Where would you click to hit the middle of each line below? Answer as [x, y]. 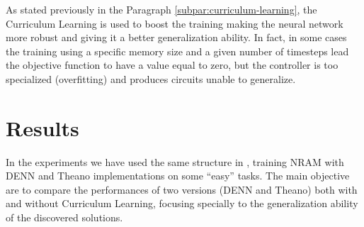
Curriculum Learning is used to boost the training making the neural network [175, 23]
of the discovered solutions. [64, 217]
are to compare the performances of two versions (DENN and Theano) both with [182, 189]
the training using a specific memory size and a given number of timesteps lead [177, 51]
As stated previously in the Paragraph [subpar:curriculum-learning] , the [161, 9]
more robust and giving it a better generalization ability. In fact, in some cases [176, 37]
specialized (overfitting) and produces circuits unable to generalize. [151, 78]
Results [42, 127]
